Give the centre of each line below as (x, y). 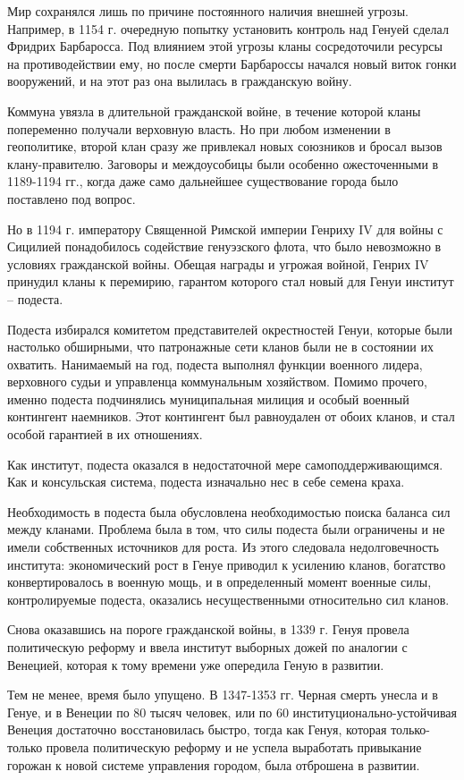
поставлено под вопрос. (72, 198)
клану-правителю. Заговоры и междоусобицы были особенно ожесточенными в (223, 163)
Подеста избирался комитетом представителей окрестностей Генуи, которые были (230, 329)
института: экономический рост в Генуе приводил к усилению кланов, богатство (227, 564)
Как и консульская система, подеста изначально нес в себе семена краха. (206, 482)
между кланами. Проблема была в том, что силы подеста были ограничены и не (226, 529)
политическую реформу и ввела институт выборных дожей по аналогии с (207, 647)
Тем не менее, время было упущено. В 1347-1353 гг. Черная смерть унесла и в (223, 695)
